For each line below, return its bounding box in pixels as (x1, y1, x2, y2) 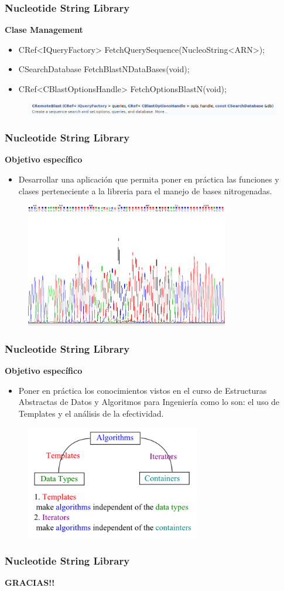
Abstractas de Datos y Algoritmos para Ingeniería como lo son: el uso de (18, 396, 280, 408)
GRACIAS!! (5, 576, 55, 588)
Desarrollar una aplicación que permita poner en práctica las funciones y (18, 173, 279, 185)
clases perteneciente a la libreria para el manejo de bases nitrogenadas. (18, 184, 272, 197)
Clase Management (5, 23, 83, 36)
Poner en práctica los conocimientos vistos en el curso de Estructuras (18, 384, 267, 396)
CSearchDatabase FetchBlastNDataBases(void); (18, 63, 190, 75)
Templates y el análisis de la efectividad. (18, 407, 164, 419)
